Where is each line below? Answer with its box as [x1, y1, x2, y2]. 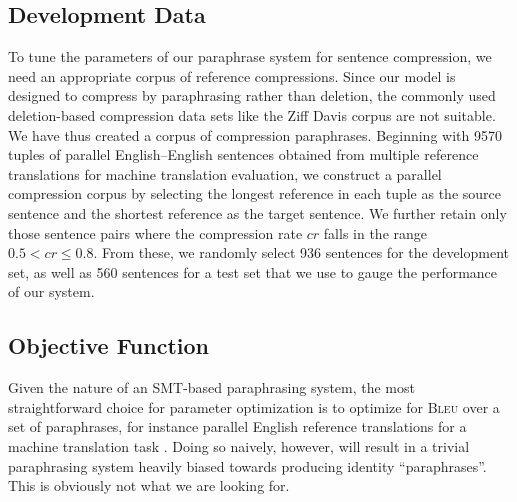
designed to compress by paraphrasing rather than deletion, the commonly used [8, 85, 496, 106]
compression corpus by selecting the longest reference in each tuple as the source [8, 183, 501, 204]
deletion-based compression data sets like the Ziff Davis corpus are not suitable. [8, 104, 496, 125]
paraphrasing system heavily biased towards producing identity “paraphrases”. [8, 455, 487, 476]
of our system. [8, 281, 95, 302]
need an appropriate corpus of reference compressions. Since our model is [8, 65, 456, 86]
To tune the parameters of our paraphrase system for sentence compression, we [8, 46, 492, 67]
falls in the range [323, 222, 427, 243]
